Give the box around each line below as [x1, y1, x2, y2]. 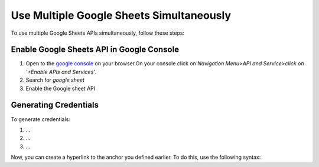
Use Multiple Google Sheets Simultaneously [11, 9, 232, 22]
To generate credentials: [11, 115, 70, 123]
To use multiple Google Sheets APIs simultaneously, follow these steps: [11, 29, 185, 36]
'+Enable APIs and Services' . [25, 68, 97, 75]
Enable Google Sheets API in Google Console [11, 45, 180, 55]
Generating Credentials [11, 100, 99, 110]
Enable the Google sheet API [25, 85, 96, 92]
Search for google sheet [25, 76, 85, 83]
